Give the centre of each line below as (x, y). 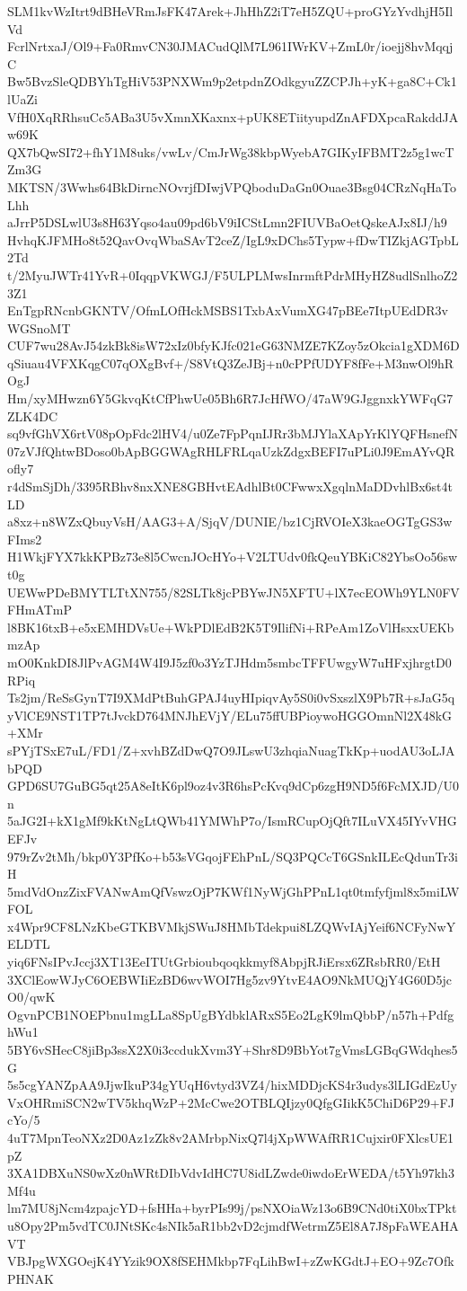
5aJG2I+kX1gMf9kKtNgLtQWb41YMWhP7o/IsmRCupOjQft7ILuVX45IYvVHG (232, 821)
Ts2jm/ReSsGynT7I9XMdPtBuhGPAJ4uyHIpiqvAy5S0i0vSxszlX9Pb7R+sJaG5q (231, 698)
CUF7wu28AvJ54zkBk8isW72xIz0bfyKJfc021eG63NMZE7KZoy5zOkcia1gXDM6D (233, 345)
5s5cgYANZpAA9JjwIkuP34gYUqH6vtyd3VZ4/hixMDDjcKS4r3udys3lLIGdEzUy (232, 1085)
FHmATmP (40, 610)
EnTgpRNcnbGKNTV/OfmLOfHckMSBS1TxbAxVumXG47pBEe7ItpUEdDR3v (228, 310)
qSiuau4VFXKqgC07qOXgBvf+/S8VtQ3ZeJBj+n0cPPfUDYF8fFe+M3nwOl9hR (231, 363)
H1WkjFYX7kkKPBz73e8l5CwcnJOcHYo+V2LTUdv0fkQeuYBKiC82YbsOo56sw (233, 557)
